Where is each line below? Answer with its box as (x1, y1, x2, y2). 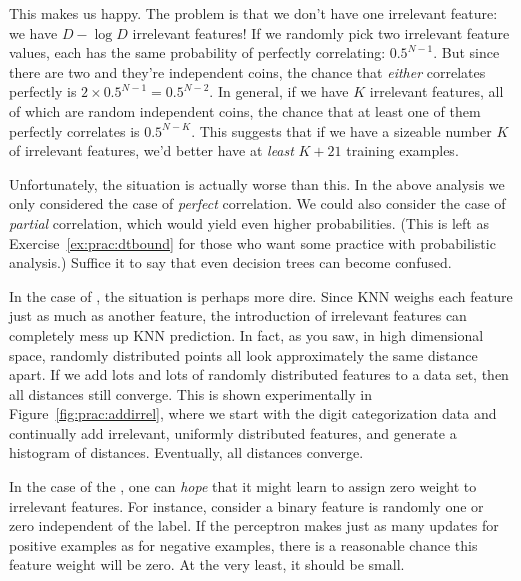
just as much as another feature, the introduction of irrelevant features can (9, 305, 467, 326)
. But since (433, 42, 500, 63)
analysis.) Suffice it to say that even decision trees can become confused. (9, 252, 452, 273)
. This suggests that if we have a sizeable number (191, 120, 492, 141)
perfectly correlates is (9, 120, 140, 141)
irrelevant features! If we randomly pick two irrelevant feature (132, 22, 510, 43)
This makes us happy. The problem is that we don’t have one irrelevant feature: (9, 3, 498, 23)
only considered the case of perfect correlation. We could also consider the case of (9, 193, 506, 214)
